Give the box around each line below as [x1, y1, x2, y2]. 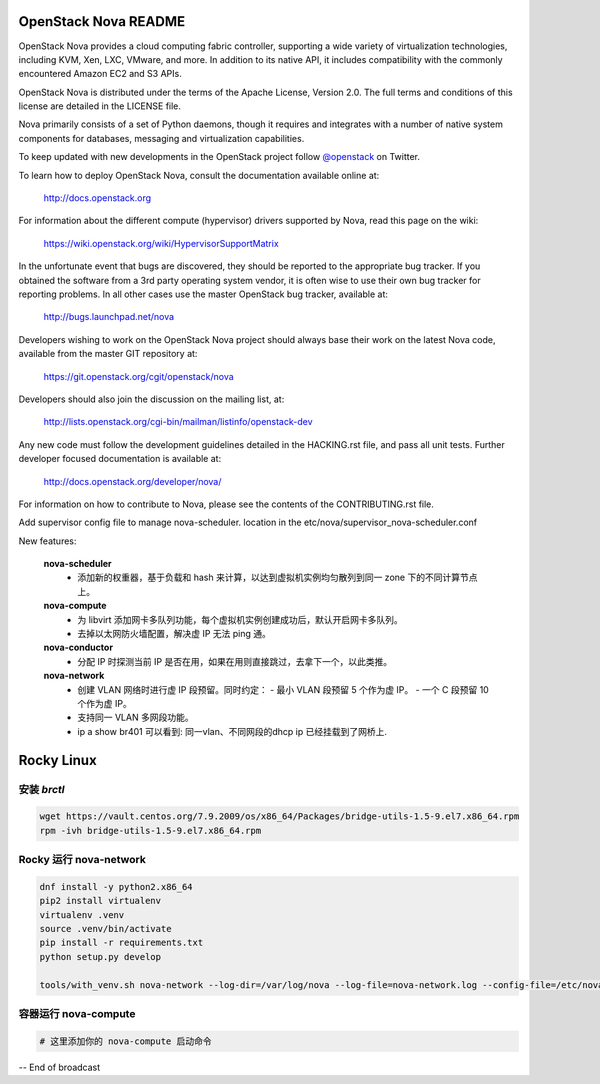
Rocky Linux [18, 751, 97, 769]
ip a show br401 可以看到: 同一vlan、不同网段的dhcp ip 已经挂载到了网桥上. [77, 725, 387, 737]
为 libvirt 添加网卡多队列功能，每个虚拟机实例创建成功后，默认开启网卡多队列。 [77, 613, 404, 625]
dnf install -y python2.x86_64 [39, 881, 194, 892]
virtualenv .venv [39, 909, 125, 920]
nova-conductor [43, 641, 114, 654]
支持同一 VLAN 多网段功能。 [77, 711, 194, 724]
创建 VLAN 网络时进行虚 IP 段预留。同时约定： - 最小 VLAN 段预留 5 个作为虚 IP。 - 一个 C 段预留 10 [77, 683, 489, 695]
